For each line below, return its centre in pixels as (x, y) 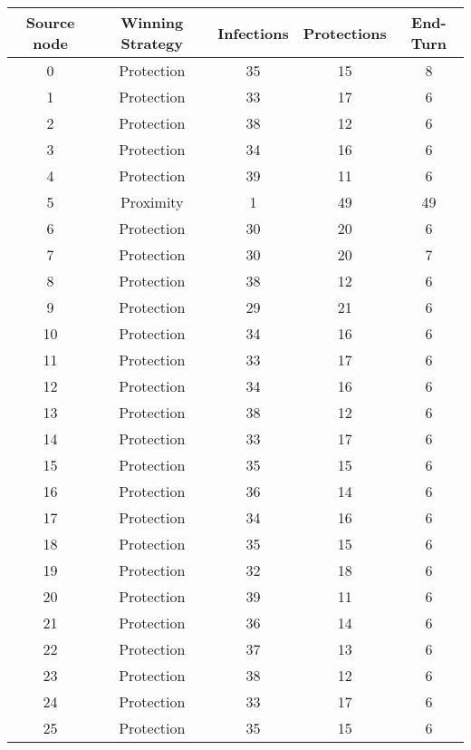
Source (50, 22)
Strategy (152, 43)
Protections (345, 33)
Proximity (152, 202)
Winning (152, 22)
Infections (253, 33)
